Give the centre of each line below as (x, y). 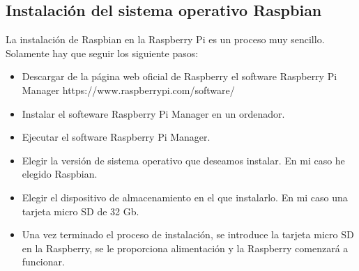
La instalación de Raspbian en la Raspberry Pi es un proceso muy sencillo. (165, 39)
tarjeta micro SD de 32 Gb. (81, 211)
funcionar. (43, 262)
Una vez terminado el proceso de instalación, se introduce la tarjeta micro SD (188, 234)
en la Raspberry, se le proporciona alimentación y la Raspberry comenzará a (185, 248)
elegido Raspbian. (60, 174)
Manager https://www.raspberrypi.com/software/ (128, 90)
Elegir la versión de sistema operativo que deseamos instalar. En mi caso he (183, 160)
